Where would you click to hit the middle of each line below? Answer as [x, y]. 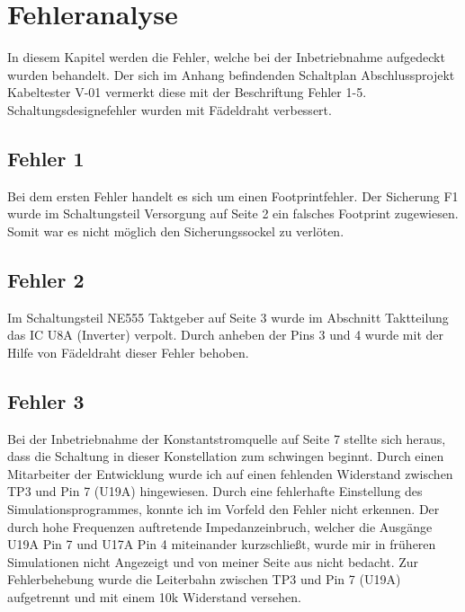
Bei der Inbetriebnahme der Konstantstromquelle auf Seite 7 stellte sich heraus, [227, 438]
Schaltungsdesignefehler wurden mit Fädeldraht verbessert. [170, 109]
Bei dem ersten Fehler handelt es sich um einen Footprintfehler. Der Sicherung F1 [233, 195]
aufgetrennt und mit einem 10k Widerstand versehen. [154, 597]
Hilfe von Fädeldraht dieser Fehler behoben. [128, 352]
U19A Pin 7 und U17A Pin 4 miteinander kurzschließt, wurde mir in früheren [222, 544]
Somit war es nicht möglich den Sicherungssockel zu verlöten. [176, 231]
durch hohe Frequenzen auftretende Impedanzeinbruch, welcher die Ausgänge [220, 526]
